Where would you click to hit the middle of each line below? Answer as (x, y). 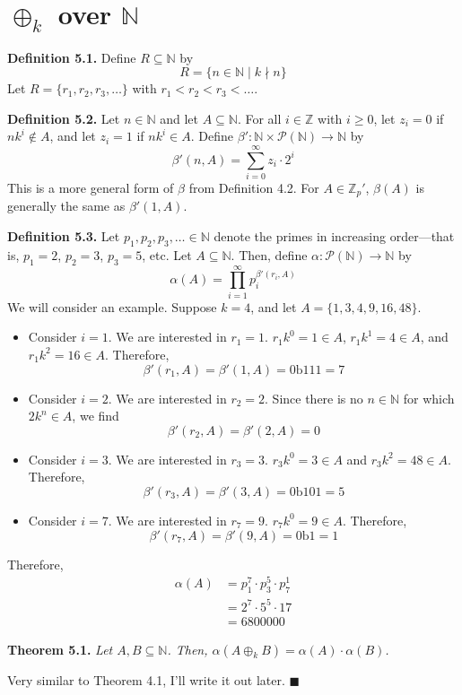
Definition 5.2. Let (64, 118)
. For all (259, 118)
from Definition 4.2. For (254, 188)
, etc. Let (167, 254)
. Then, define (269, 254)
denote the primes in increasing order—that (334, 236)
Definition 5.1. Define (72, 57)
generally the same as (66, 206)
